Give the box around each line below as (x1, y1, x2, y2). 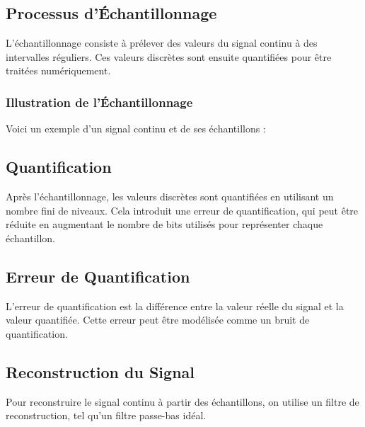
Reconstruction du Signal (6, 360, 195, 382)
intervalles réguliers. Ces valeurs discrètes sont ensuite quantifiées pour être (6, 49, 332, 64)
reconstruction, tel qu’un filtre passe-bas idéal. (6, 408, 207, 423)
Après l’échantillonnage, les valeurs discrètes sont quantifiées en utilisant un (6, 189, 334, 203)
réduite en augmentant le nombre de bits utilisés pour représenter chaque (6, 217, 323, 232)
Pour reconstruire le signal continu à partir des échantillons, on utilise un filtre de (6, 394, 359, 409)
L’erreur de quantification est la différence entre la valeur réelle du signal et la (6, 298, 344, 313)
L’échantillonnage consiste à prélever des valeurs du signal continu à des (6, 35, 318, 50)
